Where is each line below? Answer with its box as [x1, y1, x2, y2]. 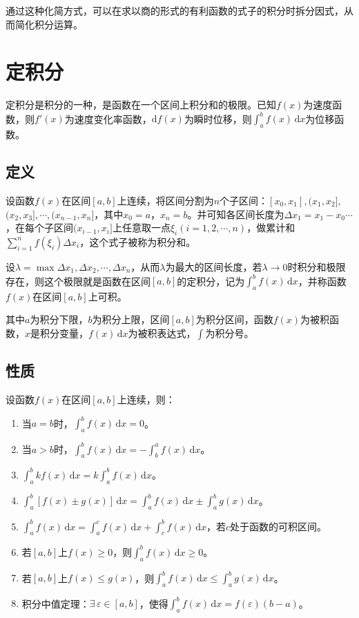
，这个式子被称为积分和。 [79, 234, 196, 249]
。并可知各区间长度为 [187, 206, 284, 221]
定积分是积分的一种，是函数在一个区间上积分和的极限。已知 [6, 97, 276, 112]
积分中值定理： [21, 596, 90, 610]
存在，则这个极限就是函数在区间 [6, 273, 151, 288]
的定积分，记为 [177, 273, 245, 288]
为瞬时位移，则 [184, 111, 252, 126]
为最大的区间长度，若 [165, 259, 262, 273]
